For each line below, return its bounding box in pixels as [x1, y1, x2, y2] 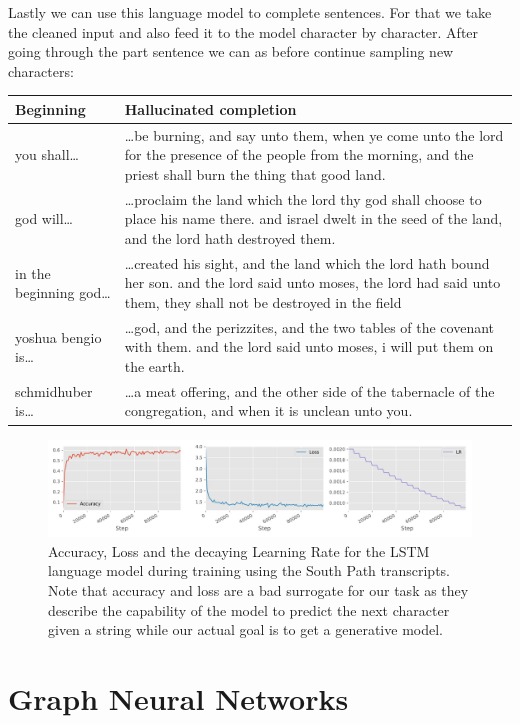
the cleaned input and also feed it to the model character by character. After [8, 21, 479, 42]
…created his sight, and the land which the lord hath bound [124, 252, 490, 273]
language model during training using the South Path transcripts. [48, 560, 450, 581]
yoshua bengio [15, 326, 102, 347]
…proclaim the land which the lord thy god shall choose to [124, 188, 482, 209]
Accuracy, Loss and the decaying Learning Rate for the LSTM [48, 540, 430, 561]
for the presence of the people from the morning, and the [124, 144, 474, 165]
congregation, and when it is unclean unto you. [124, 400, 413, 421]
